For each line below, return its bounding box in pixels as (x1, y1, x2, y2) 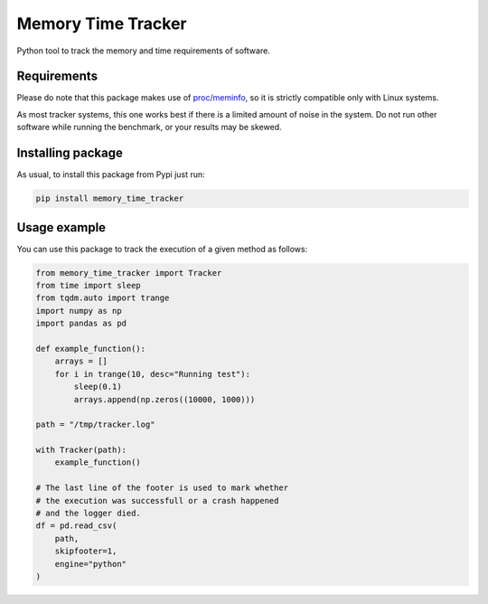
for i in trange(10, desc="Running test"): (54, 369, 250, 379)
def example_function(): (35, 344, 146, 354)
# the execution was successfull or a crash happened (35, 495, 279, 505)
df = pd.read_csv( (35, 521, 117, 531)
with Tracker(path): (35, 445, 127, 456)
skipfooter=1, (54, 546, 117, 556)
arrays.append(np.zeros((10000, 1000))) (73, 394, 256, 404)
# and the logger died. (35, 508, 142, 519)
